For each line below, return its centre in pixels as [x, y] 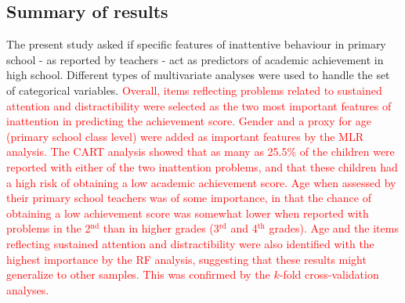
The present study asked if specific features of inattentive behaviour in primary [196, 44]
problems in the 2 [49, 228]
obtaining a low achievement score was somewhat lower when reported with [188, 213]
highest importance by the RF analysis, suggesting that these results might [186, 259]
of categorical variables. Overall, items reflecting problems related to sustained [194, 90]
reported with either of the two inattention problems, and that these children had [202, 166]
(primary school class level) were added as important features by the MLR [185, 136]
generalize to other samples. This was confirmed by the [138, 274]
